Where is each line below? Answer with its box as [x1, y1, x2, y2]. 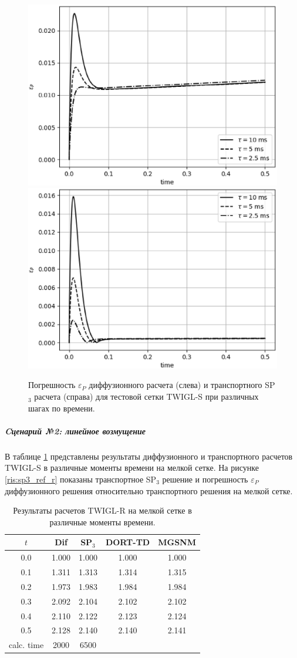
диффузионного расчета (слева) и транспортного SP [89, 379, 275, 391]
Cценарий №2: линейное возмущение [5, 424, 146, 437]
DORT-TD [105, 536, 150, 548]
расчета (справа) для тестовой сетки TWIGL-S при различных [34, 390, 259, 403]
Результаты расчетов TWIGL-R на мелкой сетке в [13, 504, 192, 517]
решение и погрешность [162, 473, 248, 485]
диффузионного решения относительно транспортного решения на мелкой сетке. [5, 484, 293, 497]
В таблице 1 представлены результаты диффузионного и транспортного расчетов [5, 450, 293, 462]
